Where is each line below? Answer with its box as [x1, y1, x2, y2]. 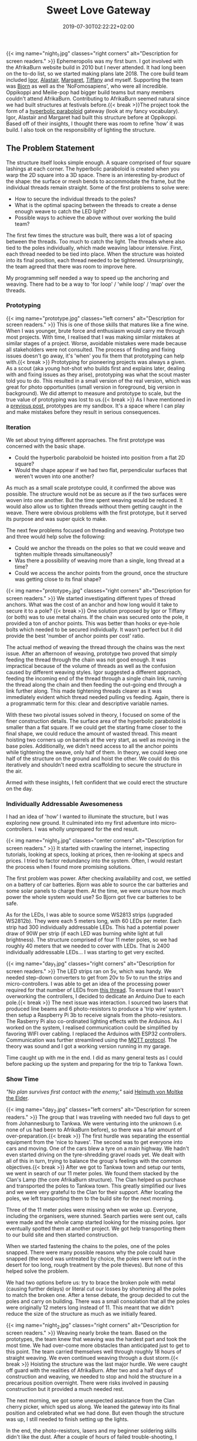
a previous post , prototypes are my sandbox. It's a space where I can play [6, 402, 185, 409]
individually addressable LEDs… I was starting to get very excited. [6, 949, 165, 956]
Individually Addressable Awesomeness [6, 800, 123, 808]
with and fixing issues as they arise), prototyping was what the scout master [6, 371, 191, 378]
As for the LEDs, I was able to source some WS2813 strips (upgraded [6, 911, 173, 918]
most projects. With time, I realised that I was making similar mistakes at [6, 333, 180, 340]
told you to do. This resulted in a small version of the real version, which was [6, 377, 191, 384]
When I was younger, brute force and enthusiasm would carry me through [6, 327, 185, 334]
